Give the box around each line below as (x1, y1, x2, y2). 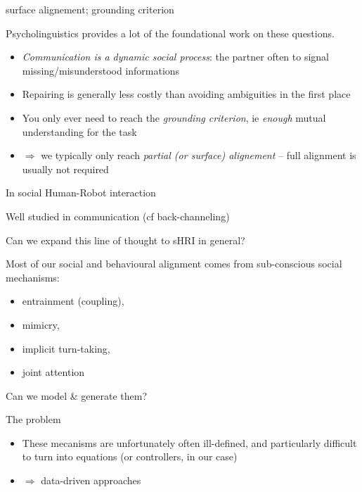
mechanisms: (6, 270, 60, 284)
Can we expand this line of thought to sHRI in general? (6, 232, 245, 247)
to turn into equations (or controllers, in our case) (22, 449, 238, 464)
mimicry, (22, 317, 60, 332)
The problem (6, 412, 61, 427)
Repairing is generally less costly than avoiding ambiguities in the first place (22, 87, 351, 101)
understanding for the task (22, 124, 137, 139)
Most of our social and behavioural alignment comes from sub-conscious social (6, 256, 342, 271)
